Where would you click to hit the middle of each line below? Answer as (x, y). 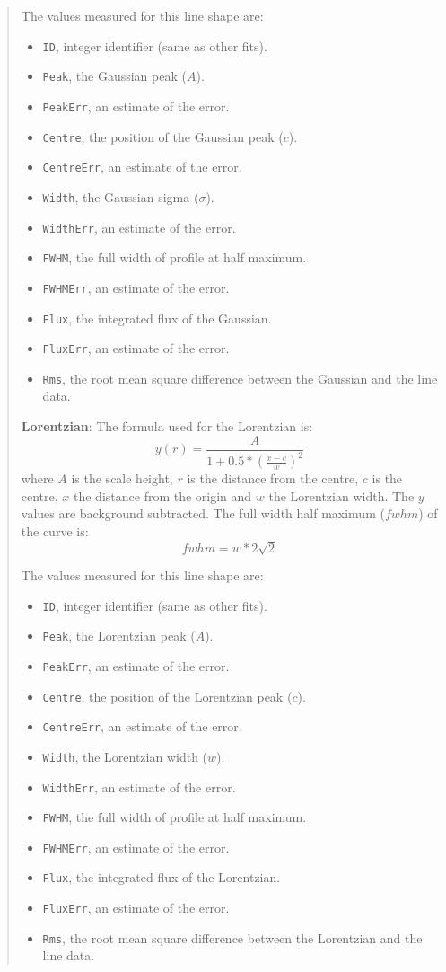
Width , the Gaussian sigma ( (121, 196)
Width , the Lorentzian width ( (125, 756)
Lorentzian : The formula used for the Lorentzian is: (167, 426)
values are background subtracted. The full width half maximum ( (203, 513)
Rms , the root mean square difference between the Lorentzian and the (232, 937)
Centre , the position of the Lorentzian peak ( (167, 696)
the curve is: (55, 530)
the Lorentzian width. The (341, 495)
